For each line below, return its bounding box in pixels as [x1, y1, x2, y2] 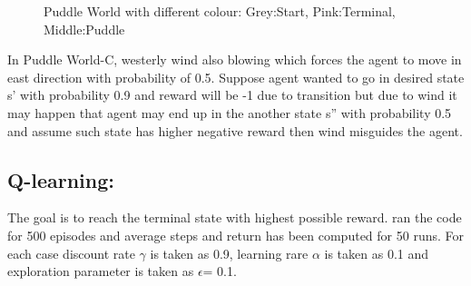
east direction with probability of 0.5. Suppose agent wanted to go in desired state [7, 67, 465, 86]
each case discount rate [7, 243, 135, 262]
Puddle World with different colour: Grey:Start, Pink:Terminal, [44, 2, 396, 20]
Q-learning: [7, 165, 114, 193]
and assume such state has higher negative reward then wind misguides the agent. [7, 121, 463, 140]
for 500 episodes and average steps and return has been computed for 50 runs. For [7, 225, 464, 244]
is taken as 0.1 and [324, 243, 429, 262]
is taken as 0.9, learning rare [150, 243, 309, 262]
